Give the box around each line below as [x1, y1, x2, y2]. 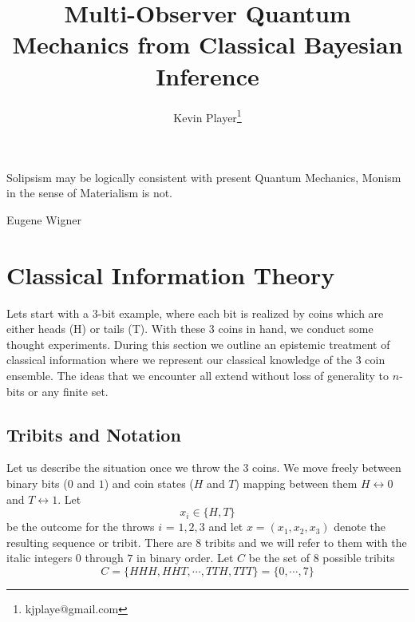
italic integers [6, 549, 73, 566]
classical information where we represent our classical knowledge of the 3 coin [6, 351, 385, 368]
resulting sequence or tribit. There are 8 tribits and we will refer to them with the [6, 533, 407, 550]
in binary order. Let [136, 549, 234, 566]
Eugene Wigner [6, 211, 81, 228]
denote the [334, 518, 385, 535]
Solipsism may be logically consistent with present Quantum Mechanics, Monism [6, 168, 401, 185]
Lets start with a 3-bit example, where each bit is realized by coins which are [6, 304, 384, 321]
